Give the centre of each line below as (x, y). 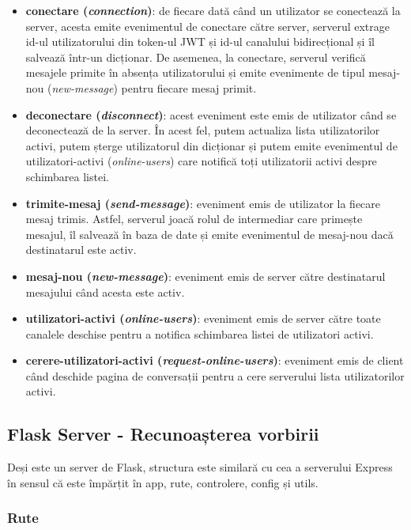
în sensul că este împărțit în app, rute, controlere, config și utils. (163, 482)
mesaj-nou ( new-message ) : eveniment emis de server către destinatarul (205, 276)
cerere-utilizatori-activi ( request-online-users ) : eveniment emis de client (215, 360)
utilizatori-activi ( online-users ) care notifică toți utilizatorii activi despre (201, 161)
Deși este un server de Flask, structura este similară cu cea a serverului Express (200, 467)
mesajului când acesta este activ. (105, 291)
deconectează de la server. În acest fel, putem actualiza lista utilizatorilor (203, 130)
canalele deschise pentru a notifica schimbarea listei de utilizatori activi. (200, 333)
